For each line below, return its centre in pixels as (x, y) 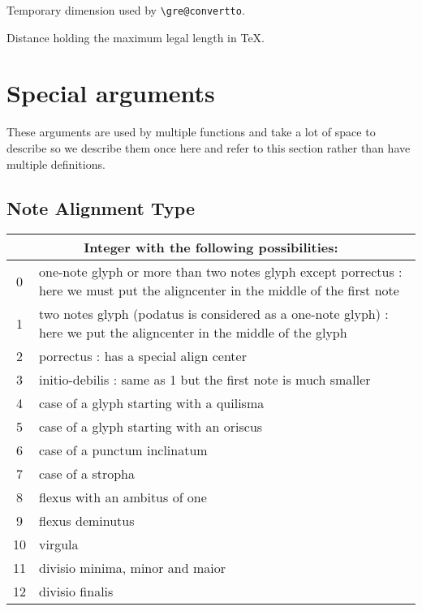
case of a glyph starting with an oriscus (151, 427)
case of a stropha (87, 474)
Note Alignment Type (101, 207)
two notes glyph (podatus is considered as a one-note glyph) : (214, 314)
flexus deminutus (87, 521)
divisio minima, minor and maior (133, 568)
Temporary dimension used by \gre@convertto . (126, 10)
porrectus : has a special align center (143, 356)
